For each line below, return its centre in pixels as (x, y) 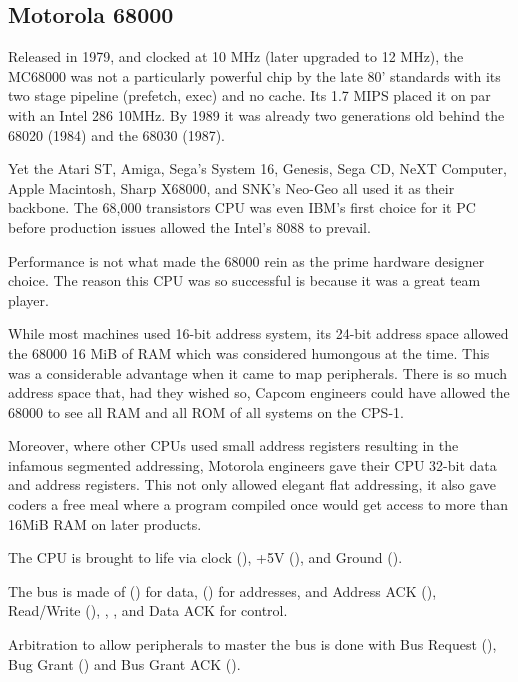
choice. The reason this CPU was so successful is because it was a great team (244, 280)
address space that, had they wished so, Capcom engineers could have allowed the (259, 392)
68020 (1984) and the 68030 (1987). (116, 134)
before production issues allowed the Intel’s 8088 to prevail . (189, 226)
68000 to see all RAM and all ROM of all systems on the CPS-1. (206, 411)
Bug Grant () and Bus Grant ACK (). (124, 663)
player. (28, 299)
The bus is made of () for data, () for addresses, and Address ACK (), (222, 590)
